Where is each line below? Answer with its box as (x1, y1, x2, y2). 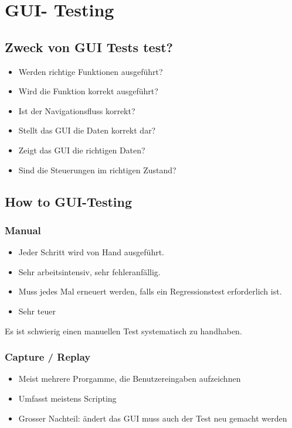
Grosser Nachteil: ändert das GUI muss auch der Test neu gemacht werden (18, 412, 287, 424)
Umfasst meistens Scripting (18, 392, 117, 404)
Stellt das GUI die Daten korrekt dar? (18, 124, 156, 136)
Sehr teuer (18, 304, 56, 317)
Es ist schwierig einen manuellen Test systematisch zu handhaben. (5, 324, 242, 337)
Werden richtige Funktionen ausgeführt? (18, 65, 163, 77)
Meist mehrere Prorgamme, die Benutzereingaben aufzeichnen (18, 372, 241, 385)
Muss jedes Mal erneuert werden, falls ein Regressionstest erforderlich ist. (18, 285, 282, 297)
